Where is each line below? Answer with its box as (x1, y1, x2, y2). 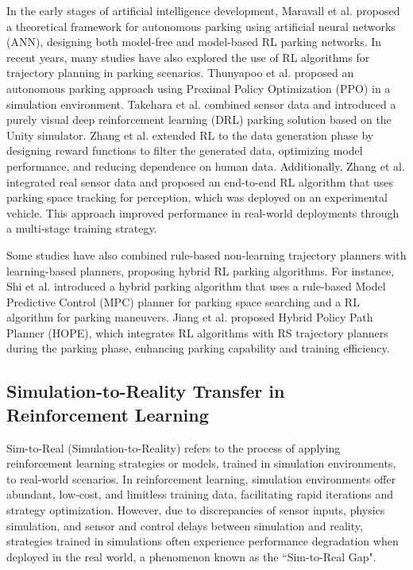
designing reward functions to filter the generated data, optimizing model (6, 142, 363, 159)
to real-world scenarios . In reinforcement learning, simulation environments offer (6, 470, 396, 487)
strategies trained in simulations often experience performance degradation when (6, 533, 399, 549)
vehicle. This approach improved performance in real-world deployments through (6, 204, 399, 221)
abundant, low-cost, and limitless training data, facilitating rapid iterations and (6, 486, 394, 503)
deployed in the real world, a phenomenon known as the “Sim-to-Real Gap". (6, 548, 376, 564)
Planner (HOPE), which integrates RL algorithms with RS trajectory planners (6, 324, 388, 341)
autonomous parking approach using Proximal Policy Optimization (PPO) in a (6, 79, 391, 96)
